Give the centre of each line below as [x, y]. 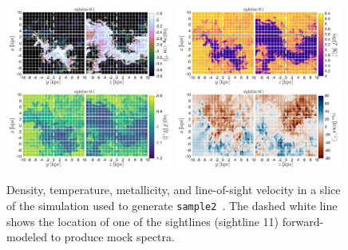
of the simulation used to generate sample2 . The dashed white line [172, 205]
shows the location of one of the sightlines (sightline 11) [143, 221]
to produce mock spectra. [113, 237]
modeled [27, 237]
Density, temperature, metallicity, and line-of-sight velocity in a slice [174, 190]
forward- [303, 221]
